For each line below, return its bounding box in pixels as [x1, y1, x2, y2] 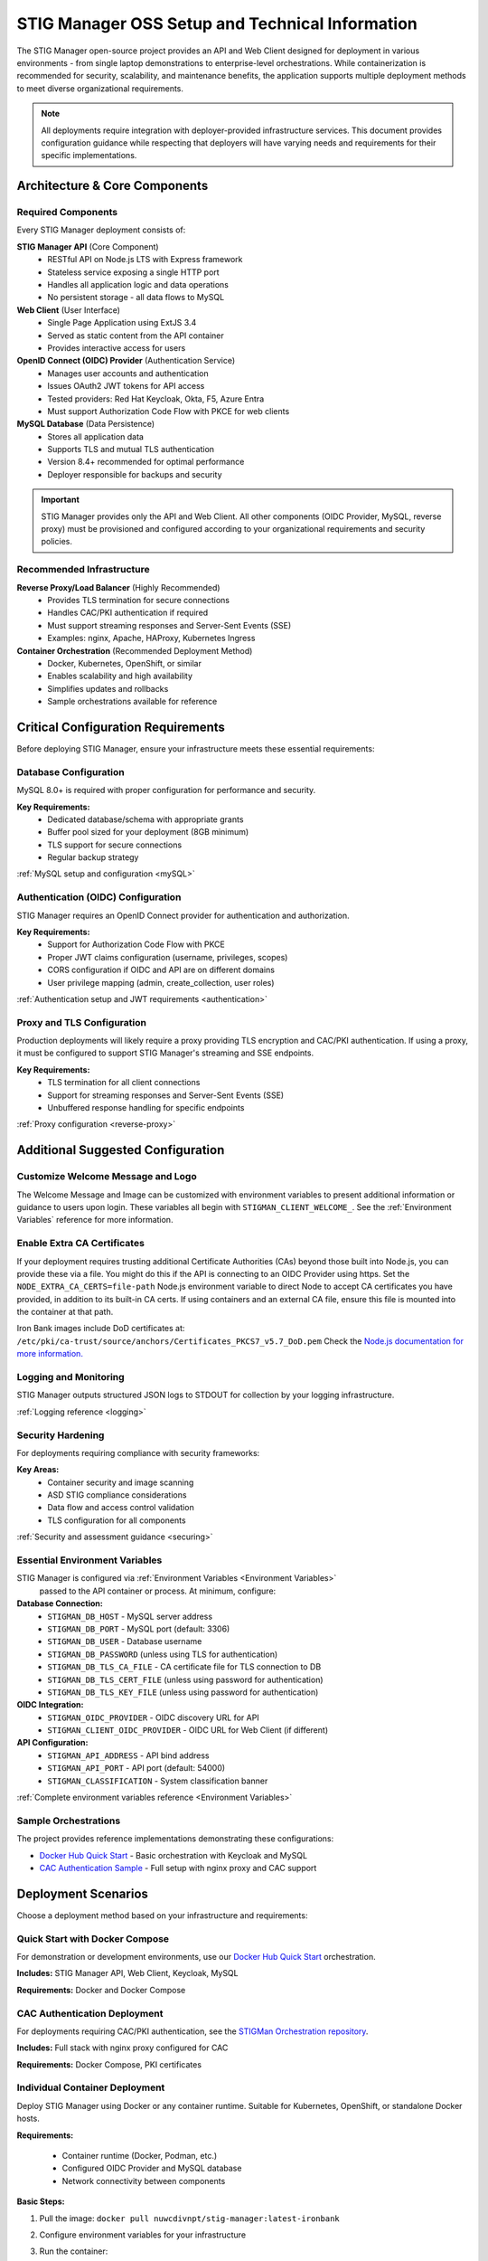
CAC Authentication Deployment [16, 2007, 164, 2020]
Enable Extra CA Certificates [16, 1237, 145, 1250]
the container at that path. [16, 1307, 114, 1318]
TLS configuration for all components [47, 1515, 186, 1526]
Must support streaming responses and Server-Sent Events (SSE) [47, 620, 292, 630]
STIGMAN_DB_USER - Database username [47, 1636, 202, 1647]
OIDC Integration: [16, 1699, 84, 1710]
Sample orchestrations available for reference [47, 696, 218, 707]
